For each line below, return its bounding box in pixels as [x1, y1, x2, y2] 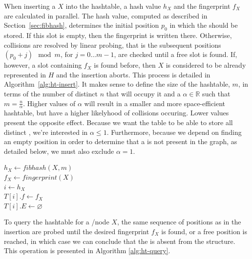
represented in [4, 69, 46, 79]
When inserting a [4, 1, 56, 11]
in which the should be [169, 20, 238, 30]
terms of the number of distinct [4, 88, 98, 98]
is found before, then [94, 60, 156, 70]
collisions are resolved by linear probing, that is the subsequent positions [4, 39, 221, 50]
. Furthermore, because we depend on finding [106, 127, 242, 137]
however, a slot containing [4, 60, 82, 70]
